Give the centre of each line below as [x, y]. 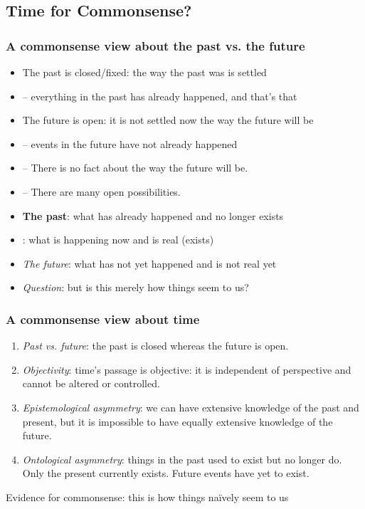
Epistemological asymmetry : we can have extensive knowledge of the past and [191, 407]
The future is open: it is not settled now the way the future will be [168, 120]
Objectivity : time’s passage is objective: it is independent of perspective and [187, 369]
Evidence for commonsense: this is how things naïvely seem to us [147, 497]
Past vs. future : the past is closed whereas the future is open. [155, 346]
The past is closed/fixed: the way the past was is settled [144, 72]
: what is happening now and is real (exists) [118, 240]
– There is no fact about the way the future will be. [135, 168]
